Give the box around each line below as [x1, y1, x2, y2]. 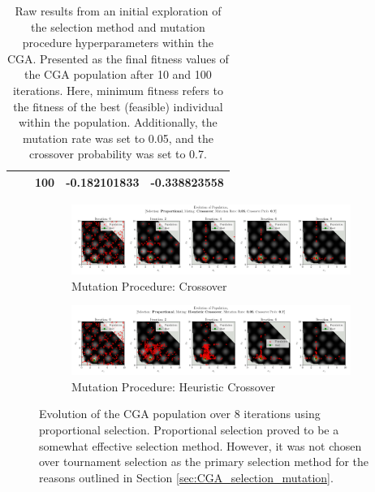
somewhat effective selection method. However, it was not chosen [39, 437, 362, 454]
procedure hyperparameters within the [22, 34, 213, 51]
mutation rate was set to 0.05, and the [22, 129, 213, 146]
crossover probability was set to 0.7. [28, 145, 207, 162]
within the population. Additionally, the [19, 114, 218, 131]
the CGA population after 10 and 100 [24, 66, 212, 83]
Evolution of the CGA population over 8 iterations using [39, 405, 321, 422]
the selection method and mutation [31, 18, 205, 35]
